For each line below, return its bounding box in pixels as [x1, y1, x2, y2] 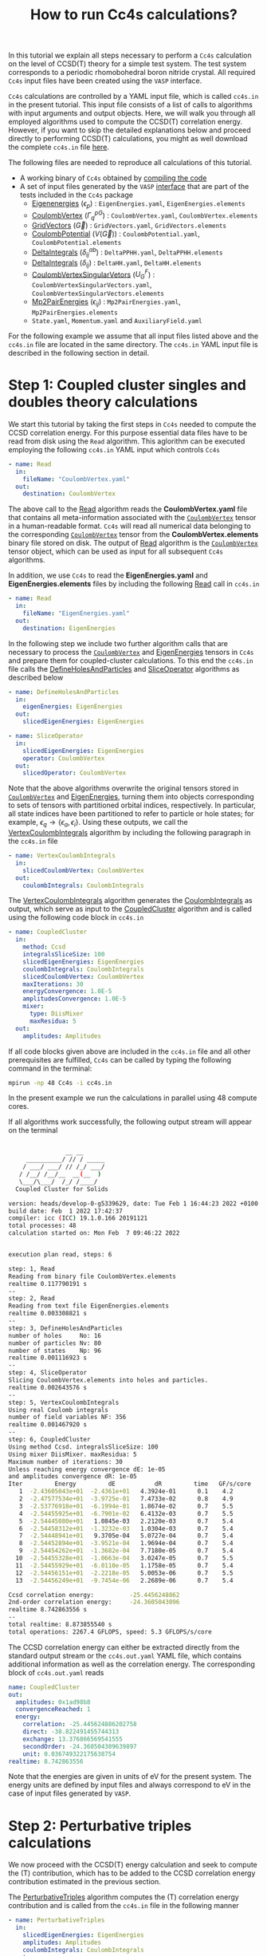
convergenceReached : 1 [15, 1706, 91, 1713]
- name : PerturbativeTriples [8, 1916, 105, 1924]
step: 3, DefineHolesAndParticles [8, 1324, 124, 1332]
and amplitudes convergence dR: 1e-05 [8, 1473, 137, 1481]
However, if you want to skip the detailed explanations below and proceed [8, 125, 251, 135]
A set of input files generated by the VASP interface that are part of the [19, 182, 249, 191]
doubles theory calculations [8, 393, 198, 412]
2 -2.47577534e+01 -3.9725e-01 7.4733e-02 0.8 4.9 [18, 1495, 234, 1503]
